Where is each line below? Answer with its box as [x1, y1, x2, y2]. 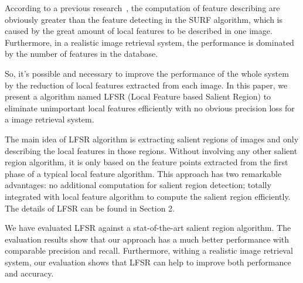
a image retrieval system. [5, 113, 94, 125]
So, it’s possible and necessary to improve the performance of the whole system [5, 67, 289, 79]
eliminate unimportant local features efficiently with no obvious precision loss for [5, 101, 295, 114]
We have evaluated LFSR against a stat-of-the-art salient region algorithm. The [5, 221, 291, 234]
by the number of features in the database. [5, 47, 158, 60]
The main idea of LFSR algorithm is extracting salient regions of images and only [5, 132, 299, 145]
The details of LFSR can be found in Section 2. [5, 202, 175, 214]
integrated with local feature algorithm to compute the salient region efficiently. [5, 190, 291, 202]
